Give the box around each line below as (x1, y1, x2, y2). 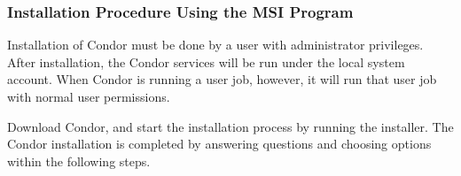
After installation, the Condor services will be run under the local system (7, 52, 405, 71)
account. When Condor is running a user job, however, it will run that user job (7, 70, 437, 88)
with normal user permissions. (7, 88, 170, 105)
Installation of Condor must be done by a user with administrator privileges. (7, 35, 424, 54)
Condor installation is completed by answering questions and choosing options (7, 134, 432, 153)
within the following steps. (7, 151, 151, 170)
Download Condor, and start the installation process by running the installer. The (7, 117, 454, 135)
